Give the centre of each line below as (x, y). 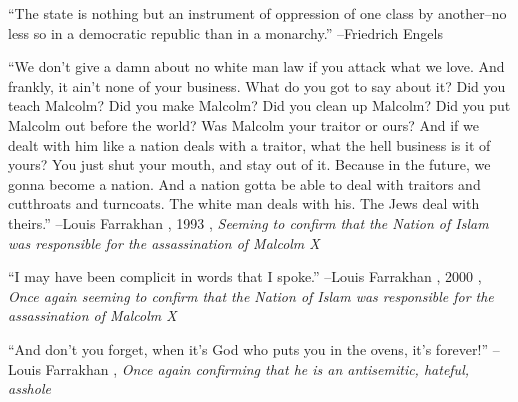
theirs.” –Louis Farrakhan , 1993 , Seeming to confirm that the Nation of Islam (248, 222)
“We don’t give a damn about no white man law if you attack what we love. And (256, 66)
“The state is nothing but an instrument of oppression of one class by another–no (257, 13)
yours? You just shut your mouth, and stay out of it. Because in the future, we (249, 164)
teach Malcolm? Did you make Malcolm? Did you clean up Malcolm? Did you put (259, 105)
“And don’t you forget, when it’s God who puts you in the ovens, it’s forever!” (248, 348)
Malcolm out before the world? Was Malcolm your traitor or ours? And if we (243, 124)
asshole (29, 388)
